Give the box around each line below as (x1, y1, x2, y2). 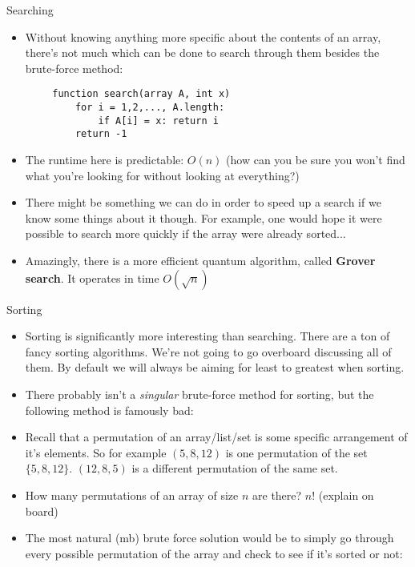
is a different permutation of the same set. (131, 460, 338, 477)
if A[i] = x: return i (98, 115, 219, 127)
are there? (252, 486, 302, 503)
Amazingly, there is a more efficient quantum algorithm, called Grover (25, 251, 376, 268)
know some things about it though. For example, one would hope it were (25, 209, 382, 226)
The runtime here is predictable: (25, 151, 184, 167)
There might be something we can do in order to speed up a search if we (25, 194, 381, 211)
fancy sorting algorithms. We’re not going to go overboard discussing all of (25, 343, 392, 360)
